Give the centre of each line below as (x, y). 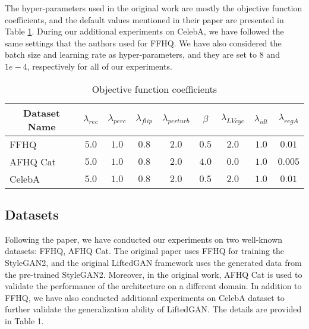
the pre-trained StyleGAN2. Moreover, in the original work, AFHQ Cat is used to (154, 274)
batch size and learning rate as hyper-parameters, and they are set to (131, 54)
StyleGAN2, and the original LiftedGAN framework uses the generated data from (153, 262)
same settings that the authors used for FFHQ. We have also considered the (143, 43)
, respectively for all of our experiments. (100, 66)
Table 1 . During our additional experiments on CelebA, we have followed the (144, 31)
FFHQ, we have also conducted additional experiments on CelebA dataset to (145, 297)
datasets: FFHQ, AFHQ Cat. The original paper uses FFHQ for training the (145, 251)
